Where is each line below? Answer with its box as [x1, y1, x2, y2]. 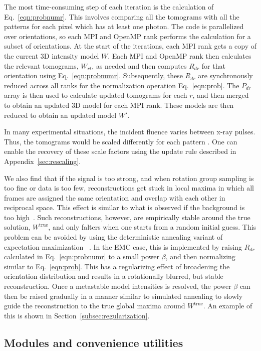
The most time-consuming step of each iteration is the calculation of [4, 2, 214, 12]
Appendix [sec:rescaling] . [4, 155, 81, 166]
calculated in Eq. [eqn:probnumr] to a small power [4, 251, 159, 262]
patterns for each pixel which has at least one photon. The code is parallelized [4, 21, 244, 32]
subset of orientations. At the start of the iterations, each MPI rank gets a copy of [4, 41, 257, 51]
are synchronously [198, 70, 253, 81]
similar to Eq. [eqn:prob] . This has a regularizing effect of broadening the [4, 261, 230, 271]
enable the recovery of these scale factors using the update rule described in [4, 146, 236, 156]
